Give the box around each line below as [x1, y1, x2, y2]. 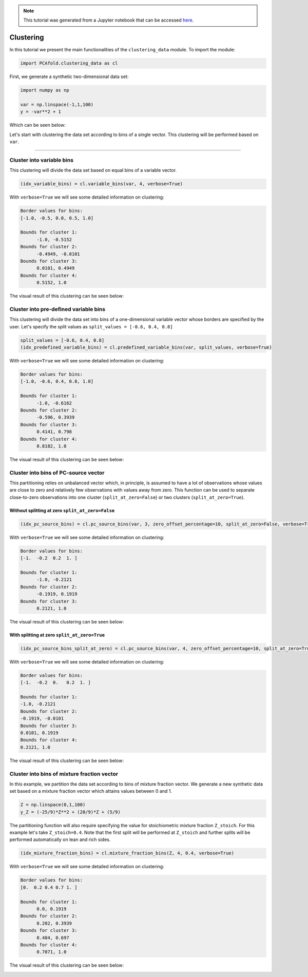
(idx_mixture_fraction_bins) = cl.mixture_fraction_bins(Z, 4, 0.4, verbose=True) [20, 850, 235, 856]
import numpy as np [20, 87, 69, 93]
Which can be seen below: [9, 122, 66, 128]
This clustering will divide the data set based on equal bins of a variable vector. [9, 167, 177, 173]
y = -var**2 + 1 [20, 109, 62, 115]
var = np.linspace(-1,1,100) [20, 102, 94, 108]
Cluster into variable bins [9, 157, 74, 164]
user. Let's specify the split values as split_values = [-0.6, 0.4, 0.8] [9, 323, 173, 329]
